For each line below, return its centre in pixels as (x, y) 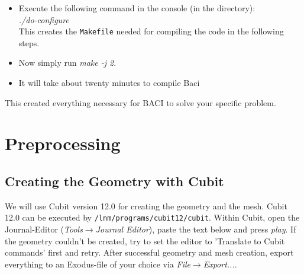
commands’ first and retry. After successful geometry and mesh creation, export (149, 252)
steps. (29, 42)
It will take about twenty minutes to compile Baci (109, 83)
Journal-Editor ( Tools (44, 229)
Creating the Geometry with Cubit (114, 181)
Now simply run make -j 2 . (67, 63)
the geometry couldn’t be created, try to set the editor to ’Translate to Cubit (145, 240)
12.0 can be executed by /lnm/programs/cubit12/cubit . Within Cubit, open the (152, 217)
